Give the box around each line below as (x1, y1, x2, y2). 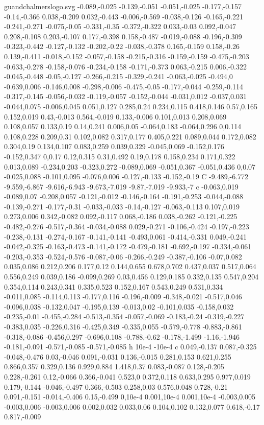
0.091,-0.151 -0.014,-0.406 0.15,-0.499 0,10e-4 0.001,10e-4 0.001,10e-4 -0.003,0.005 (4, 391, 256, 402)
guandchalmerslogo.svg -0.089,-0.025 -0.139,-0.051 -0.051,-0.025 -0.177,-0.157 (4, 1, 242, 11)
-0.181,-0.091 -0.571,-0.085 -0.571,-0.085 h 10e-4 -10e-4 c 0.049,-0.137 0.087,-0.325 (4, 341, 257, 352)
